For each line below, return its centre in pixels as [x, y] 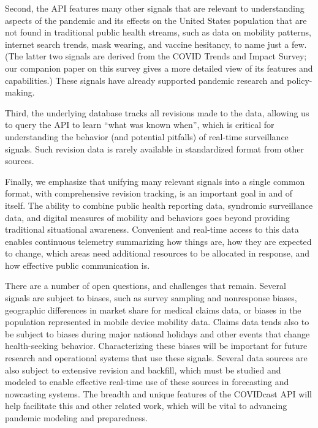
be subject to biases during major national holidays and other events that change [157, 333]
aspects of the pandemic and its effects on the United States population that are [156, 20]
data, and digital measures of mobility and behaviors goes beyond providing [147, 217]
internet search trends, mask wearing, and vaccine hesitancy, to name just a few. [156, 44]
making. [20, 92]
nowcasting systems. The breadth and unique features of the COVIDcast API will [159, 393]
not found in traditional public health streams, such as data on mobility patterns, [158, 32]
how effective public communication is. [78, 265]
